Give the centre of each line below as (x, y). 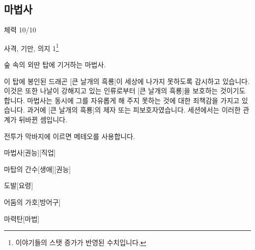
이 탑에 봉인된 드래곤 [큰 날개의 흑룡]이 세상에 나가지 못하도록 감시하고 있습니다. (127, 81)
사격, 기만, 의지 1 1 (31, 47)
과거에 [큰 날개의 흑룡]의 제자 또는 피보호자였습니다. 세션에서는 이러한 (134, 110)
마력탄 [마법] (22, 218)
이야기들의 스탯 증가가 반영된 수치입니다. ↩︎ (81, 242)
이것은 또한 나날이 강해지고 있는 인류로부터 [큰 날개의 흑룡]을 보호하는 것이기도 (125, 91)
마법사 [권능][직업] (30, 153)
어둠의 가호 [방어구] (32, 202)
